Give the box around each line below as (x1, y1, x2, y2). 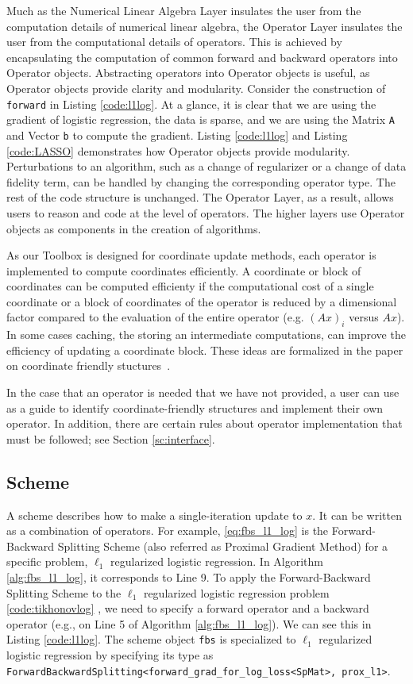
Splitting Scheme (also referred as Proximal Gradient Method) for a (57, 537, 388, 554)
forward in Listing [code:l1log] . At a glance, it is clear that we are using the (6, 95, 376, 112)
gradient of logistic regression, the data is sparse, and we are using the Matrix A (6, 111, 395, 128)
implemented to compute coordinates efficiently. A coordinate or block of (6, 262, 361, 279)
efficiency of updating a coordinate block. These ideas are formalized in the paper (6, 341, 403, 358)
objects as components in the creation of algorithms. (6, 220, 261, 236)
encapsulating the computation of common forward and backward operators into (6, 48, 398, 65)
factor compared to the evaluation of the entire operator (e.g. (6, 309, 304, 325)
